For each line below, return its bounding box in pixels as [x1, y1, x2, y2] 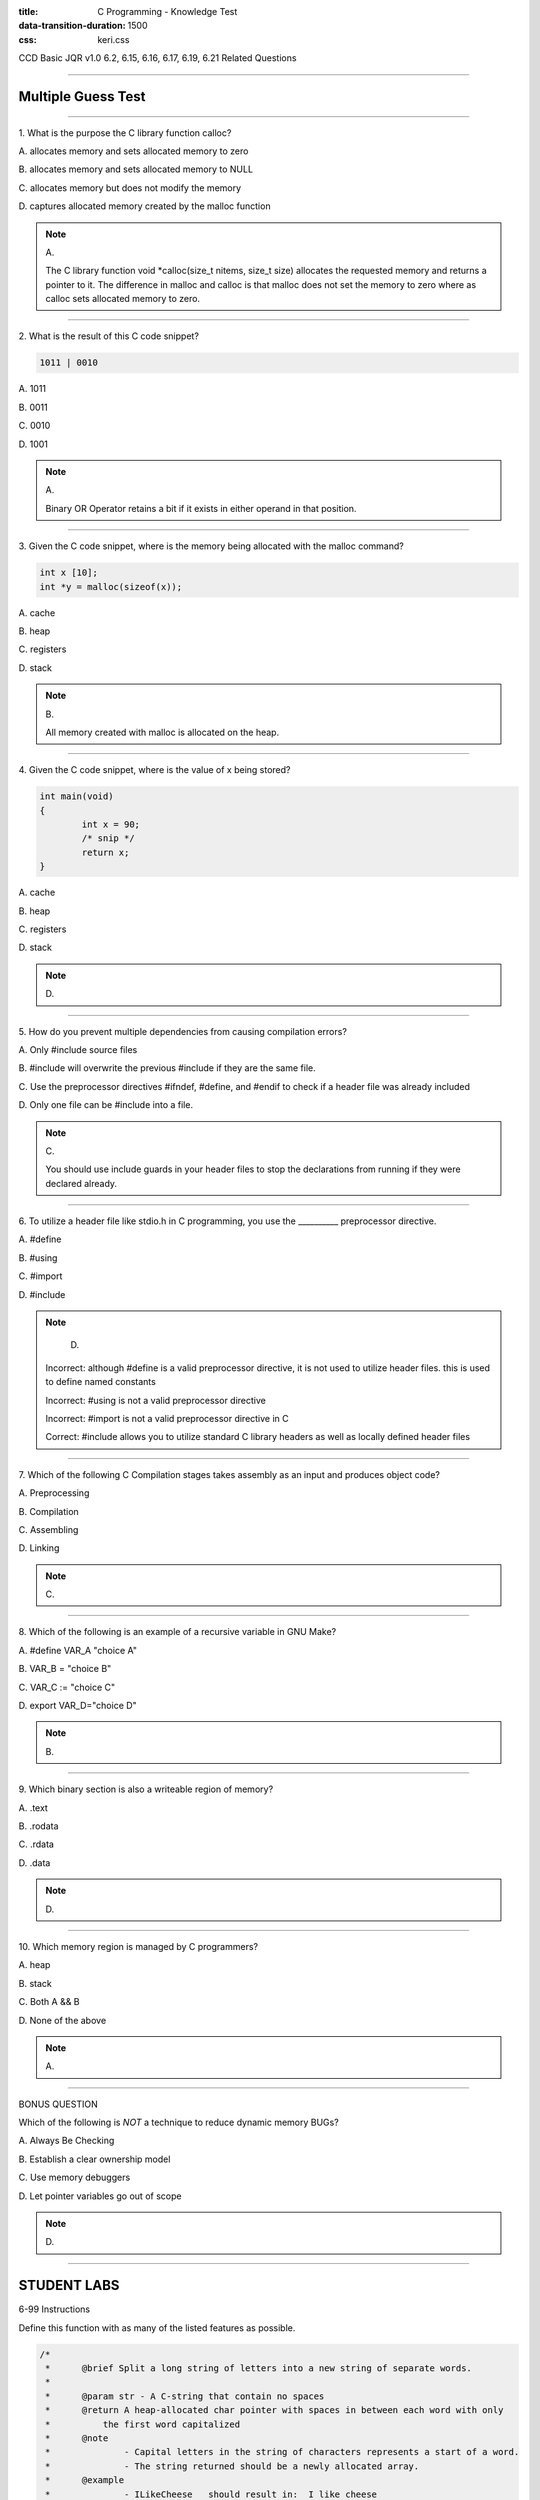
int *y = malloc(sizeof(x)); [39, 581, 183, 592]
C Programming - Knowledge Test [97, 6, 238, 17]
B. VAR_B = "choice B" [18, 1663, 112, 1675]
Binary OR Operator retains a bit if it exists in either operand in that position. [45, 502, 357, 514]
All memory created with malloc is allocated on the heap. [45, 726, 280, 738]
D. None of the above [18, 2014, 107, 2026]
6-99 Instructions [18, 2303, 90, 2315]
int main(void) [39, 791, 114, 802]
